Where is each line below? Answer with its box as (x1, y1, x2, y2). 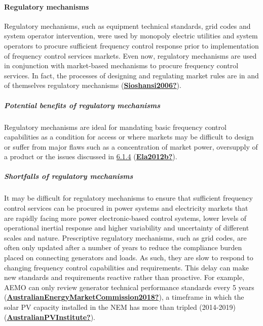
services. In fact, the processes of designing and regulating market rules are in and (4, 70, 259, 80)
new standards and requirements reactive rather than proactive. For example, (4, 272, 245, 283)
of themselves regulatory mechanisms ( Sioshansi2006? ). (4, 80, 181, 90)
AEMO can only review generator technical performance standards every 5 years (4, 282, 254, 292)
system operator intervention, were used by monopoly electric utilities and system (4, 30, 258, 41)
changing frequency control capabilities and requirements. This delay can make (4, 262, 249, 272)
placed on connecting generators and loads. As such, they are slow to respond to (4, 252, 253, 263)
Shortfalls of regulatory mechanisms (4, 171, 133, 181)
